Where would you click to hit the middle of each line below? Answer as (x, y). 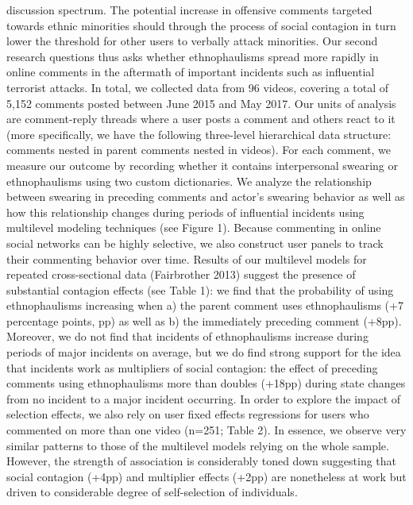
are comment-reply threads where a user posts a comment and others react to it (201, 119)
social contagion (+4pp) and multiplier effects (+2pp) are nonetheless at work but (206, 476)
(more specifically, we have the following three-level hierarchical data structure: (199, 134)
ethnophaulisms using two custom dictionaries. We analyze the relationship (189, 181)
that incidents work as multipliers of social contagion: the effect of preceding (192, 367)
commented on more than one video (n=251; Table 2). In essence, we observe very (206, 430)
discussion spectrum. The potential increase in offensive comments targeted (189, 10)
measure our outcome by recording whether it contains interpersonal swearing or (202, 165)
